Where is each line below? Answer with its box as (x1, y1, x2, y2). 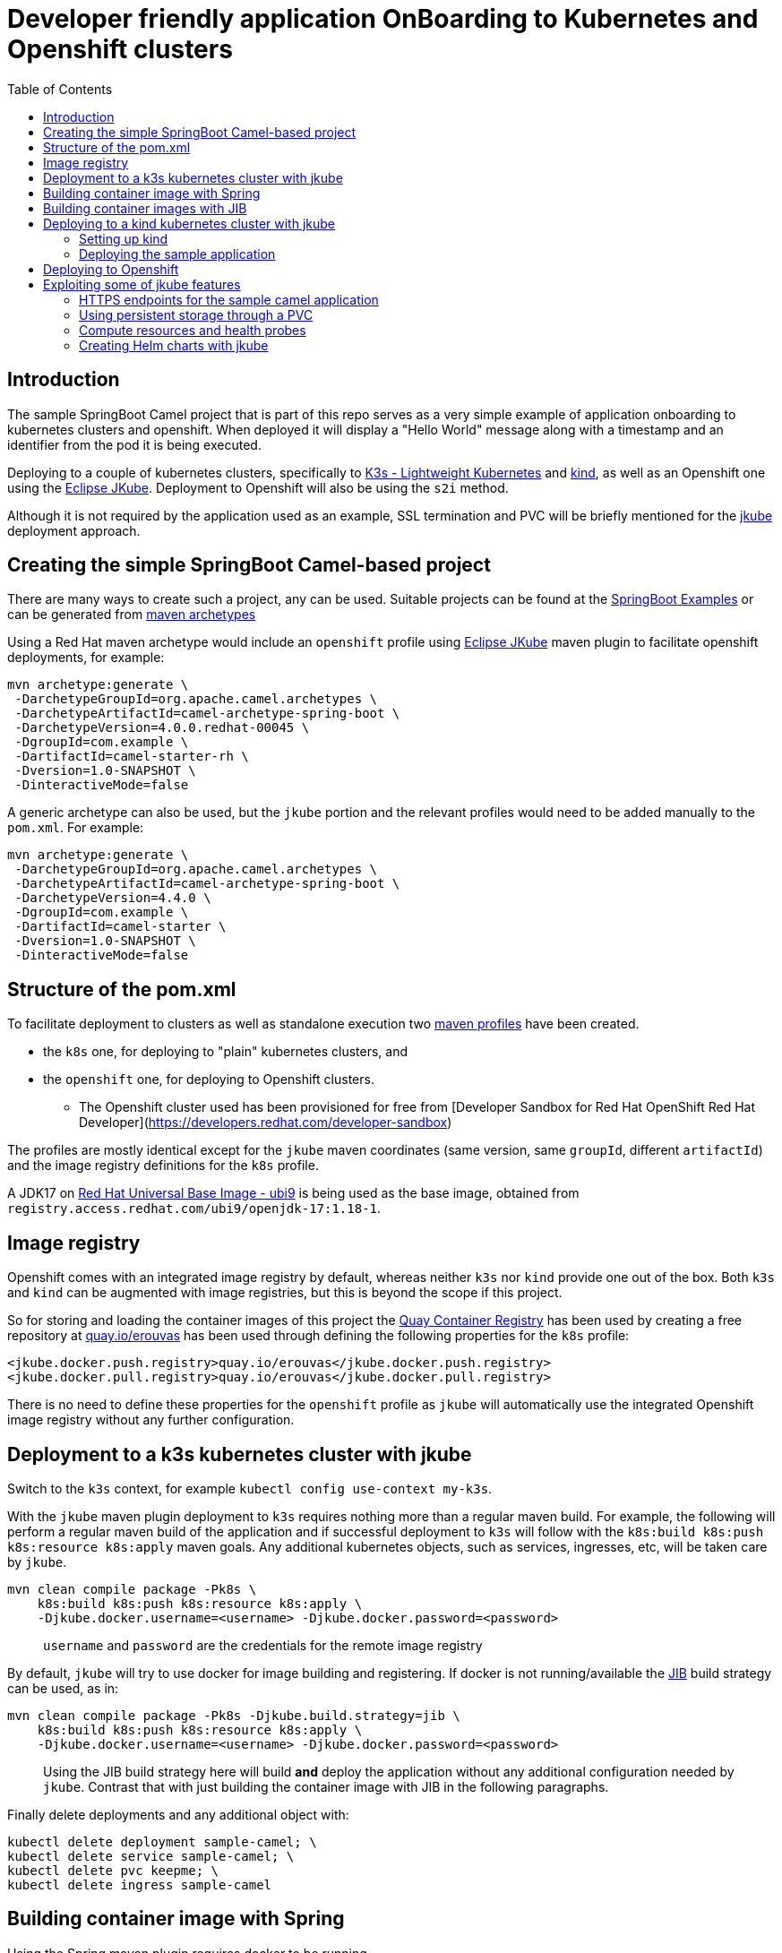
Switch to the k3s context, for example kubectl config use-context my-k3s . (7, 1480, 493, 1496)
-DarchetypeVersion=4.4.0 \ (14, 890, 211, 906)
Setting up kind (79, 230, 168, 246)
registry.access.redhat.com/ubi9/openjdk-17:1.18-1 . (7, 1200, 382, 1217)
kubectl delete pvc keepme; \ (7, 1863, 219, 1878)
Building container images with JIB (43, 200, 247, 216)
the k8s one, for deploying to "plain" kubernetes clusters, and (43, 1044, 408, 1060)
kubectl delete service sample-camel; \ (7, 1848, 295, 1863)
